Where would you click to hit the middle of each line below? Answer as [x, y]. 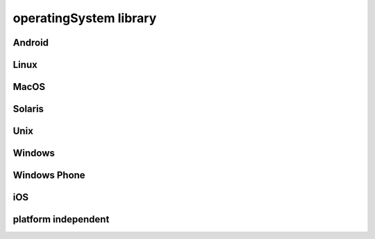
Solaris [28, 109]
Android [31, 43]
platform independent [61, 219]
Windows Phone [49, 176]
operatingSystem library [85, 18]
